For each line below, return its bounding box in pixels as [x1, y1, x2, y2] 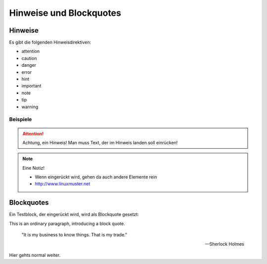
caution [21, 55, 37, 61]
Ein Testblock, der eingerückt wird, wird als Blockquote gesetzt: [9, 212, 139, 218]
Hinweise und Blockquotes [9, 7, 121, 18]
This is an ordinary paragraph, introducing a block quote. [9, 220, 126, 226]
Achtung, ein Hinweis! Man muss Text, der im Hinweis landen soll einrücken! [22, 139, 178, 145]
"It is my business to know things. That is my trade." [21, 232, 128, 238]
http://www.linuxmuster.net [35, 181, 90, 187]
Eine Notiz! [22, 165, 44, 171]
